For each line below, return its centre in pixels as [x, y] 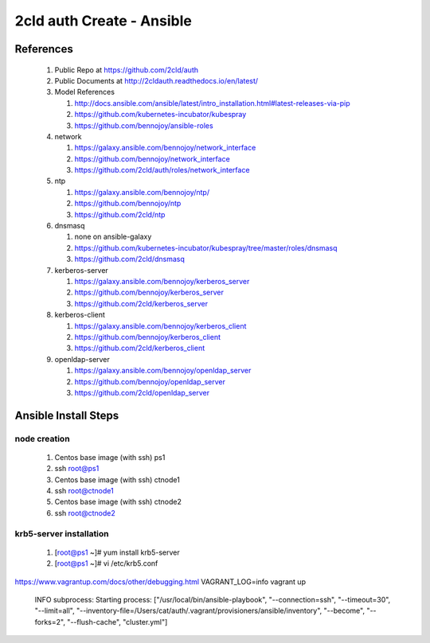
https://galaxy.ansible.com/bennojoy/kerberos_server [162, 281]
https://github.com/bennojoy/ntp [128, 204]
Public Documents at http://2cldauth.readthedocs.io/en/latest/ [156, 80]
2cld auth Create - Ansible [104, 21]
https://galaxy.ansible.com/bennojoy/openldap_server [163, 371]
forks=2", [50, 622]
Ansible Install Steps [67, 415]
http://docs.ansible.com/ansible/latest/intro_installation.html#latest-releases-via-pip [212, 103]
